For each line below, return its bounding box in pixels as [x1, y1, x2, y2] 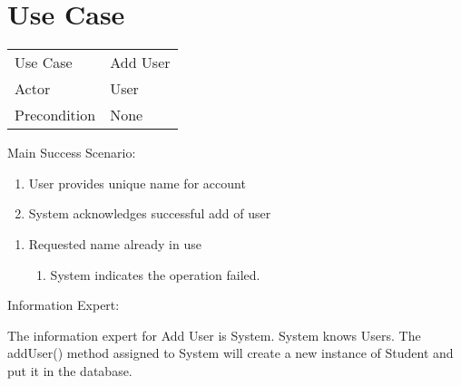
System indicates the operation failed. [50, 265, 260, 284]
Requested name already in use [28, 234, 201, 253]
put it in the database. [7, 361, 132, 380]
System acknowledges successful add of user [28, 204, 271, 223]
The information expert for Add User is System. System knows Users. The [7, 325, 421, 344]
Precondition [15, 104, 96, 126]
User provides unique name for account [28, 173, 246, 192]
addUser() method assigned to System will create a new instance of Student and [7, 343, 454, 362]
